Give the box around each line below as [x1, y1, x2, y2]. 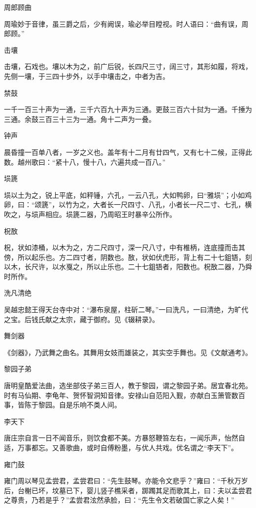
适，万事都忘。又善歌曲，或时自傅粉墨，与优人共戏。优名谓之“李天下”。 [4, 442, 238, 452]
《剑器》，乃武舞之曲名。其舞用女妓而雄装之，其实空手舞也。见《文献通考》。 [4, 347, 252, 357]
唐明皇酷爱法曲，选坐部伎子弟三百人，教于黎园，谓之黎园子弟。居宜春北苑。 [4, 380, 252, 391]
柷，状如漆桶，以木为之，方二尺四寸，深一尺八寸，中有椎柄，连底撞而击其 [4, 242, 245, 253]
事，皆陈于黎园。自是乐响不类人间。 [4, 399, 121, 410]
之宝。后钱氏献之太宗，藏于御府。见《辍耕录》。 [4, 314, 159, 324]
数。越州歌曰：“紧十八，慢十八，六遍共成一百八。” [4, 156, 166, 167]
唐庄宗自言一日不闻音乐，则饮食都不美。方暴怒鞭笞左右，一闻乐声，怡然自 [4, 433, 245, 443]
